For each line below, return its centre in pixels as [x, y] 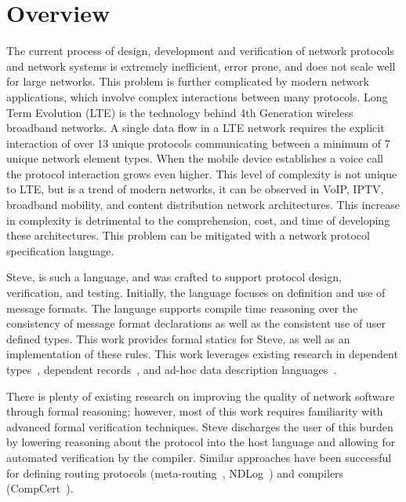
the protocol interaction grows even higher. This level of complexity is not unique [202, 173]
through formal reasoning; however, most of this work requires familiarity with [195, 411]
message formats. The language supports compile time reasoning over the [182, 308]
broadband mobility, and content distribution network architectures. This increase [203, 205]
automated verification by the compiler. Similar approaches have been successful [199, 457]
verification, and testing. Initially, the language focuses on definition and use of [196, 293]
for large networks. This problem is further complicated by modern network [188, 81]
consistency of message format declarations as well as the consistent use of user [196, 323]
